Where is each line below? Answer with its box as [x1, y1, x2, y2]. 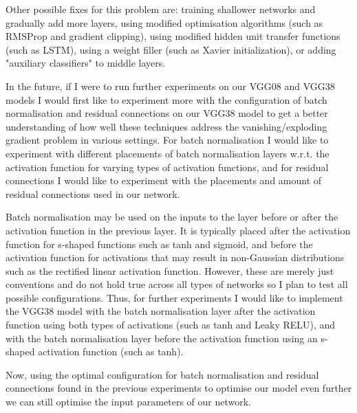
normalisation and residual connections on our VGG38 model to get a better [6, 106, 328, 120]
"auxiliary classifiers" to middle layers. [6, 56, 166, 70]
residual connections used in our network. [6, 186, 180, 201]
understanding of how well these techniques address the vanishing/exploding [6, 119, 327, 133]
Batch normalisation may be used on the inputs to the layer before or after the [6, 210, 338, 224]
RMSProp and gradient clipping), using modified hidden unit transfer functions [6, 29, 340, 43]
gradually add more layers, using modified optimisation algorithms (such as [6, 15, 323, 30]
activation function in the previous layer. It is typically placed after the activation [6, 223, 351, 237]
